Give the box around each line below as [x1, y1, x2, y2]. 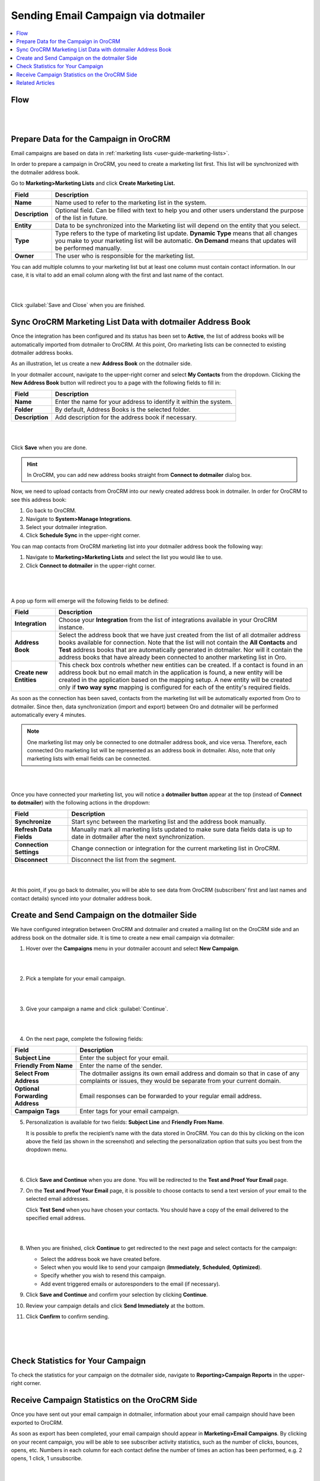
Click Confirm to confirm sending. [25, 1313, 110, 1320]
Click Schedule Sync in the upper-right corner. [25, 532, 140, 539]
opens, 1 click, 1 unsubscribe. [11, 1455, 83, 1462]
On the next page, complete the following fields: [25, 1035, 143, 1042]
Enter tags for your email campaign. [79, 1107, 180, 1115]
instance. [58, 623, 85, 631]
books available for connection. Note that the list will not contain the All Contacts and [58, 639, 297, 647]
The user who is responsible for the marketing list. [55, 252, 195, 260]
